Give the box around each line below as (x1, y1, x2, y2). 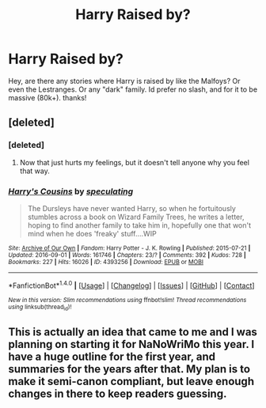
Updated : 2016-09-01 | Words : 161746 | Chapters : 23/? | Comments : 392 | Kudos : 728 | (8, 251, 247, 259)
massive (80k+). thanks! (8, 93, 87, 102)
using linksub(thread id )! (8, 303, 72, 312)
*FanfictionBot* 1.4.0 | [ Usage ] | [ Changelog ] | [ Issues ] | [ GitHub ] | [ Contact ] (8, 279, 255, 290)
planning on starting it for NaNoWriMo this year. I (8, 338, 255, 351)
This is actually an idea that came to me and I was (8, 326, 257, 339)
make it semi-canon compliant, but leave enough (8, 375, 255, 388)
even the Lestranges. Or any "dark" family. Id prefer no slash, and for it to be (8, 85, 258, 94)
